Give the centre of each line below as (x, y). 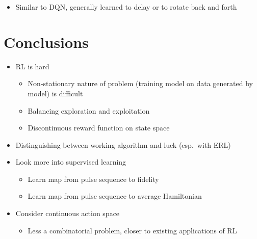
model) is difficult (55, 93)
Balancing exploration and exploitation (89, 110)
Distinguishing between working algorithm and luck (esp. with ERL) (123, 144)
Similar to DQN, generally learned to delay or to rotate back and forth (126, 7)
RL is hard (32, 66)
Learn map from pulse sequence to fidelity (93, 179)
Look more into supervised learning (71, 162)
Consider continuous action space (68, 213)
